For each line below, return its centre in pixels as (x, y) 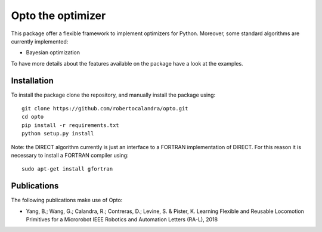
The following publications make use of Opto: (67, 200)
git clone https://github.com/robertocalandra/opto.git (105, 109)
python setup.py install (58, 134)
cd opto (33, 117)
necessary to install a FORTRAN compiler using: (70, 155)
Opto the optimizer (58, 16)
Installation (32, 81)
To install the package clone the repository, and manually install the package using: (113, 95)
